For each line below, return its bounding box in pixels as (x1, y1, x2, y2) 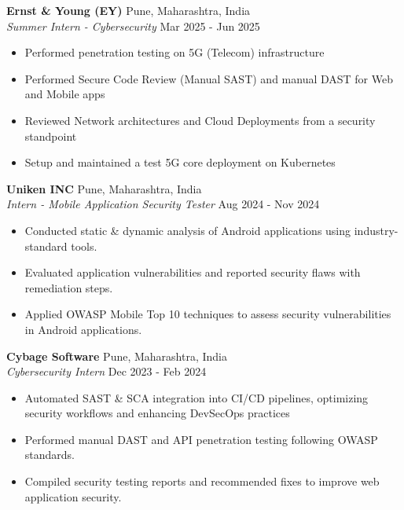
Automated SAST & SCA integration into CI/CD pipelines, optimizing (24, 389, 369, 405)
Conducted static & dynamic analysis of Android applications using (24, 222, 351, 238)
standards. (24, 446, 75, 463)
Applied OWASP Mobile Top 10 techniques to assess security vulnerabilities (24, 306, 391, 322)
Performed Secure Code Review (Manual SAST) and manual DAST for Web (24, 70, 393, 86)
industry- (354, 222, 398, 238)
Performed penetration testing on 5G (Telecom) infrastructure (24, 44, 325, 61)
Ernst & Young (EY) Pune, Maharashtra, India (6, 2, 251, 18)
